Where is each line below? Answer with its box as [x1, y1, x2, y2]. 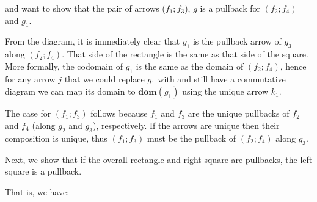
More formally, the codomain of [5, 59, 123, 72]
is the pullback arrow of [192, 35, 282, 48]
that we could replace [64, 72, 145, 85]
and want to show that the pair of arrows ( [5, 2, 166, 14]
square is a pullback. [5, 165, 82, 178]
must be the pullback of [147, 131, 236, 144]
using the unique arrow [182, 85, 269, 98]
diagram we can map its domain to [5, 85, 136, 98]
